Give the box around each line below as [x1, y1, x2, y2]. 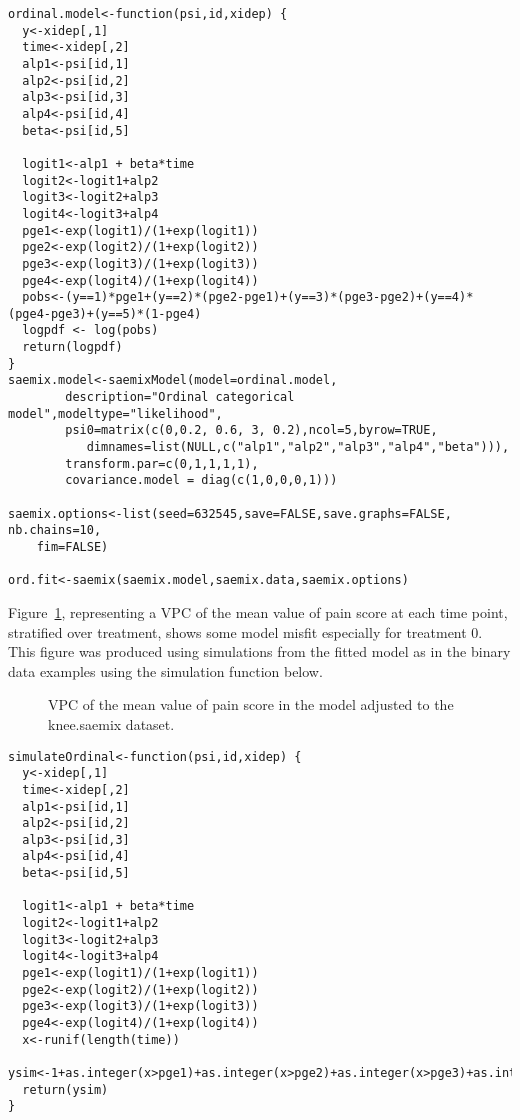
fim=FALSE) [36, 540, 109, 554]
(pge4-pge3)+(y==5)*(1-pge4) [8, 306, 202, 321]
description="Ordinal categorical [65, 390, 295, 405]
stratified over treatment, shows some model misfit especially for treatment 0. [8, 621, 483, 642]
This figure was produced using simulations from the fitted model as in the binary [8, 641, 511, 662]
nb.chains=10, [8, 523, 102, 538]
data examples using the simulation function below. [8, 660, 323, 681]
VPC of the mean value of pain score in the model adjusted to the [48, 694, 454, 715]
